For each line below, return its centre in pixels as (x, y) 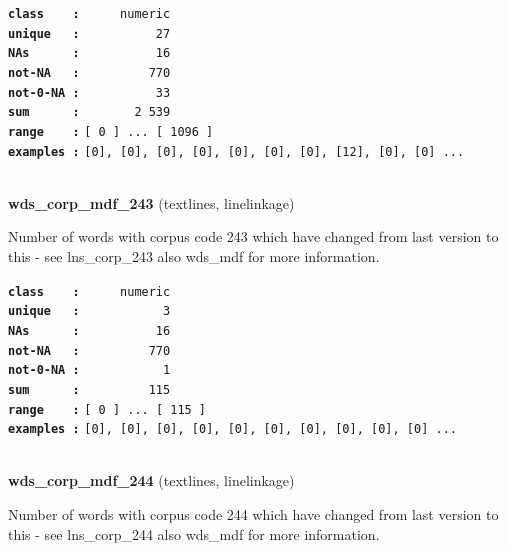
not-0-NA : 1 (89, 370)
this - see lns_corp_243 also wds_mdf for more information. (194, 256)
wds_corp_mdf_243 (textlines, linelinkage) (151, 202)
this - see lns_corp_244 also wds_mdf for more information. (194, 533)
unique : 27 (89, 33)
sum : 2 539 (89, 112)
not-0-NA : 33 (89, 92)
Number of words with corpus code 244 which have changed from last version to (253, 514)
